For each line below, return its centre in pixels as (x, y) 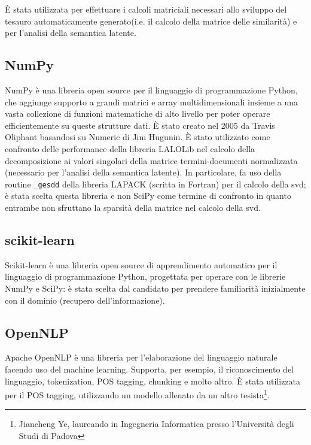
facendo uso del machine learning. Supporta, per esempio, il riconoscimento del (150, 369)
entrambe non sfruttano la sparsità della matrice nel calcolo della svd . (133, 207)
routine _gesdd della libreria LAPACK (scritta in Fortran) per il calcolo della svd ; (155, 184)
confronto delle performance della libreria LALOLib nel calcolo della (130, 148)
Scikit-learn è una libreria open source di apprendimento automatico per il (141, 264)
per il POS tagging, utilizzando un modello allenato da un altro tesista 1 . (137, 394)
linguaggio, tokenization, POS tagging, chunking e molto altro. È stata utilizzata (153, 381)
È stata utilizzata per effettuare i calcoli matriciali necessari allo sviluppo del (146, 9)
